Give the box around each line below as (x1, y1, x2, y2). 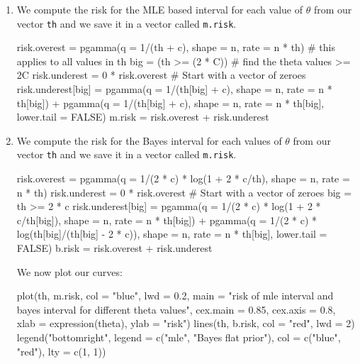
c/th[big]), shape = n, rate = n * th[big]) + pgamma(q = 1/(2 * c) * (16, 212, 317, 227)
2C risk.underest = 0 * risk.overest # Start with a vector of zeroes (16, 67, 306, 82)
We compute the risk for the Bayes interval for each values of (16, 133, 282, 148)
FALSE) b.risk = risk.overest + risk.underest (16, 241, 213, 255)
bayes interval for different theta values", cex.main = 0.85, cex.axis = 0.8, (16, 302, 336, 316)
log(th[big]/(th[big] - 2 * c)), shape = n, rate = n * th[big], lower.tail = (16, 226, 327, 241)
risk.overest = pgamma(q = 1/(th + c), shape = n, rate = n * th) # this (16, 40, 335, 55)
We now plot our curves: (16, 264, 123, 279)
